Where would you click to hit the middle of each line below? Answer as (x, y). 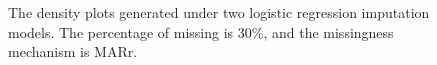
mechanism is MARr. (73, 51)
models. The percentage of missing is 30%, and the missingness (201, 31)
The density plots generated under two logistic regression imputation (219, 12)
